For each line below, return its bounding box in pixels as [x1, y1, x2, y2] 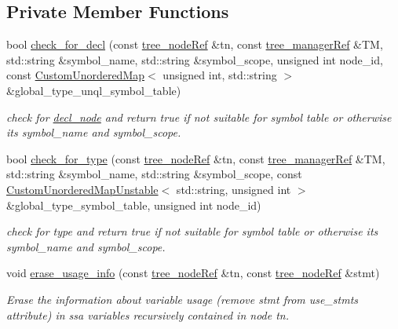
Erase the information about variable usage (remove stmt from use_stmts [6, 291, 359, 307]
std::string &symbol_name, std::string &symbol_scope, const [6, 166, 302, 182]
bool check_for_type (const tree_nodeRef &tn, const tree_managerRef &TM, [6, 150, 385, 166]
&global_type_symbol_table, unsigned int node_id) [6, 196, 261, 213]
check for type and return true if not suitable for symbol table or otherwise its [6, 223, 378, 239]
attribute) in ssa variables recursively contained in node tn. [6, 306, 289, 323]
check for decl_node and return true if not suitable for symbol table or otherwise [6, 108, 392, 125]
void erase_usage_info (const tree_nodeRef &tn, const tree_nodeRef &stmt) [6, 265, 380, 281]
